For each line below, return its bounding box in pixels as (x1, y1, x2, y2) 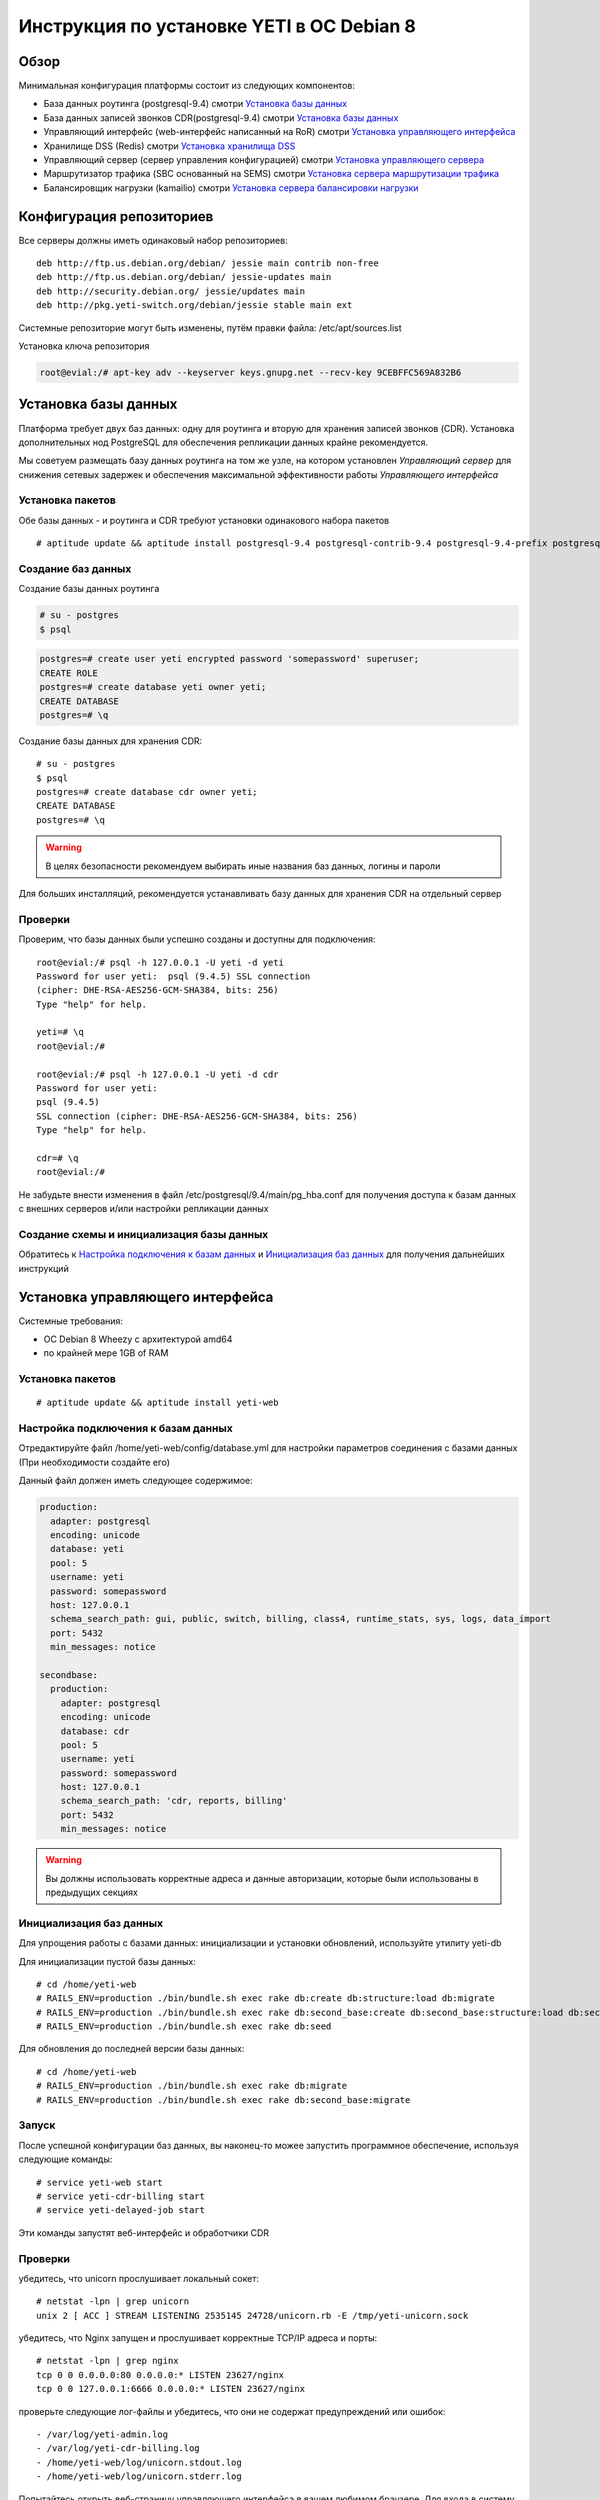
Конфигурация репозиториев (18, 208, 214, 225)
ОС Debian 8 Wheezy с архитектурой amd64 (43, 1333, 233, 1345)
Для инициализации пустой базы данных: (18, 1955, 197, 1967)
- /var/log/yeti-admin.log (36, 2429, 169, 2440)
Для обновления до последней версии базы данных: (18, 2043, 245, 2055)
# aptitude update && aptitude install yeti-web (36, 1397, 279, 1409)
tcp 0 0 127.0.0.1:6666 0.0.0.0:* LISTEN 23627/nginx (36, 2383, 305, 2395)
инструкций (18, 1262, 69, 1274)
